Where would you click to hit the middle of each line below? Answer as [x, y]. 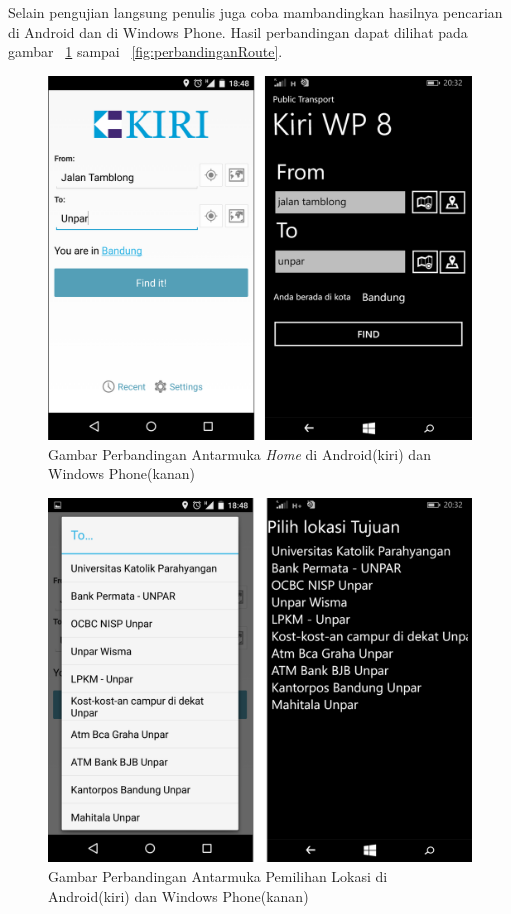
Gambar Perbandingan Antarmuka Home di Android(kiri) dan [239, 453]
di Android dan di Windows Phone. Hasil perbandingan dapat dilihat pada [238, 31]
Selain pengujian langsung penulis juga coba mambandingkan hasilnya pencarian [255, 12]
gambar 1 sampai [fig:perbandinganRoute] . [145, 51]
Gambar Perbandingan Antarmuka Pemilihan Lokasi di [218, 875]
